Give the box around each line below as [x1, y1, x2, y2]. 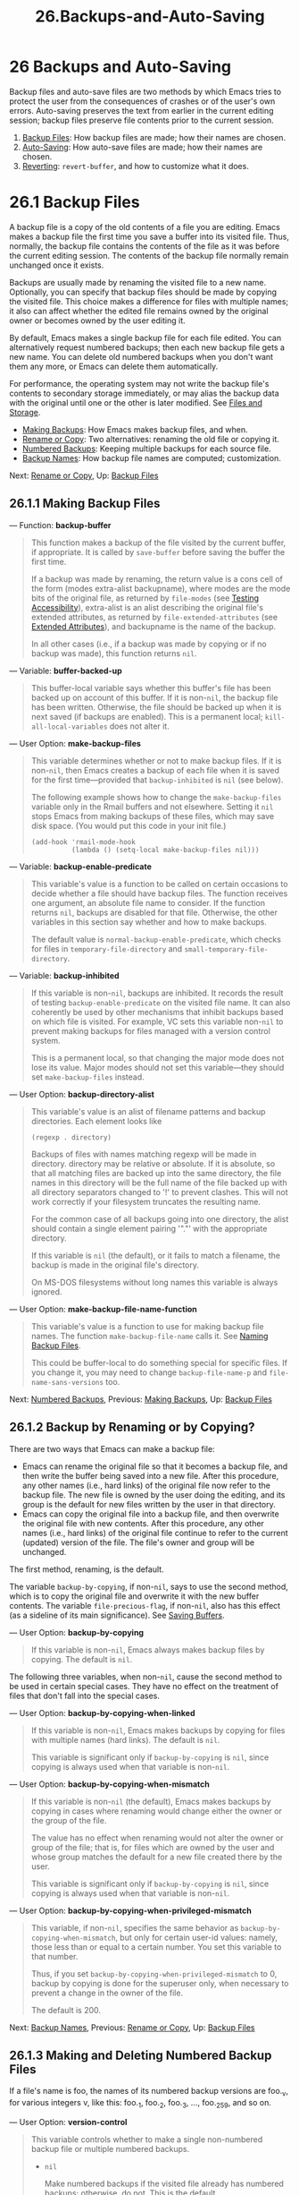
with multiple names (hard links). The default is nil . [30, 1734, 220, 1745]
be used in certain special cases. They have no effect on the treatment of [9, 1680, 279, 1691]
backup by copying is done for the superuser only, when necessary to [30, 1977, 289, 1988]
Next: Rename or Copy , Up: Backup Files [9, 470, 159, 481]
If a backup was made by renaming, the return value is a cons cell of [30, 573, 283, 584]
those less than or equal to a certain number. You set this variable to [30, 1941, 282, 1952]
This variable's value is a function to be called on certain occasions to [30, 878, 288, 889]
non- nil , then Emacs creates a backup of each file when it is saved [30, 764, 279, 775]
